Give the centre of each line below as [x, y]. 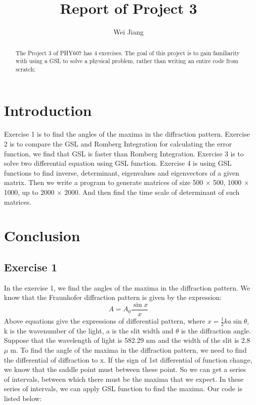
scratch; [25, 69]
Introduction [48, 110]
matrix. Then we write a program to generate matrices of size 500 [104, 182]
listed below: [23, 398]
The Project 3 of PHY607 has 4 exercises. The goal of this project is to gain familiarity [128, 53]
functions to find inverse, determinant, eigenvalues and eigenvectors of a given [122, 172]
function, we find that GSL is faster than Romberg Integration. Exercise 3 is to [124, 153]
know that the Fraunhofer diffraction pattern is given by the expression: [113, 297]
